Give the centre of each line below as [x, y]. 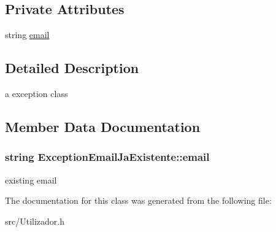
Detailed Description [72, 68]
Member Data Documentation [103, 126]
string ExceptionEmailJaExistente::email [107, 157]
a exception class [36, 93]
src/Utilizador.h [35, 221]
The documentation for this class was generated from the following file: [138, 200]
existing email [31, 180]
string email [27, 35]
